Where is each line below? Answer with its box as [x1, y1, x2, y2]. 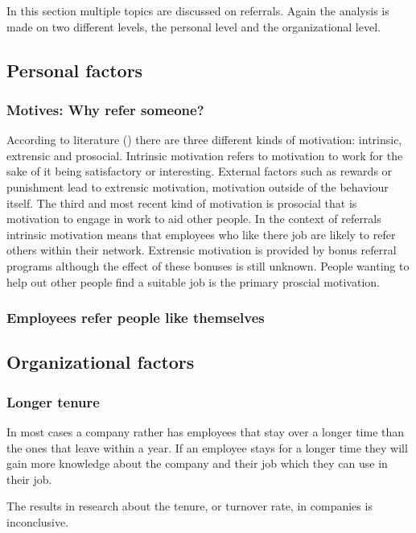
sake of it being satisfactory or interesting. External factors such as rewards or [6, 163, 393, 180]
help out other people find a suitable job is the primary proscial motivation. [6, 273, 380, 290]
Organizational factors [6, 349, 195, 374]
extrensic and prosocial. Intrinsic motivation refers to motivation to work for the [6, 147, 403, 163]
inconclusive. [6, 513, 69, 530]
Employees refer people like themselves [6, 308, 265, 328]
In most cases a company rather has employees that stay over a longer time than [6, 423, 405, 440]
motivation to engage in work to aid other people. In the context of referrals [6, 210, 381, 227]
